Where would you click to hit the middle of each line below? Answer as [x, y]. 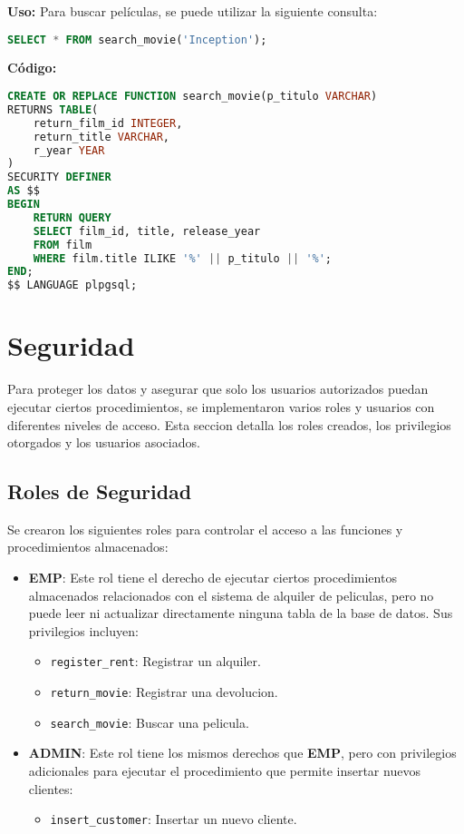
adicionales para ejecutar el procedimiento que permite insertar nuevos [224, 771]
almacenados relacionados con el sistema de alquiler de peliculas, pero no [231, 595]
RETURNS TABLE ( [53, 109]
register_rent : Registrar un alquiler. [155, 661]
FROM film [63, 245]
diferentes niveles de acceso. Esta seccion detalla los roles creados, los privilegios [229, 424]
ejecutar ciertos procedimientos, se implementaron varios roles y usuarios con [221, 406]
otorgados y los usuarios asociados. [104, 442]
